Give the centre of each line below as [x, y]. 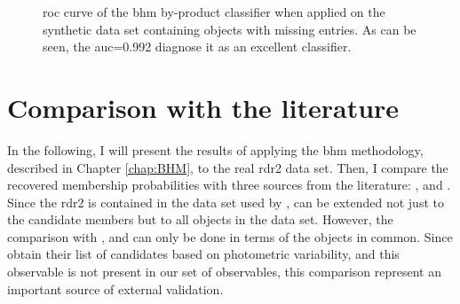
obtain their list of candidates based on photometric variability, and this [203, 254]
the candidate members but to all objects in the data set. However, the [200, 219]
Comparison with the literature [203, 107]
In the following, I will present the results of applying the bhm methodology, [215, 149]
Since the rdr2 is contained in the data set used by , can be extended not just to [226, 202]
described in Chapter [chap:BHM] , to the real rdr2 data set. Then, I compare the [228, 167]
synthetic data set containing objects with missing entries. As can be [230, 29]
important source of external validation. [115, 288]
